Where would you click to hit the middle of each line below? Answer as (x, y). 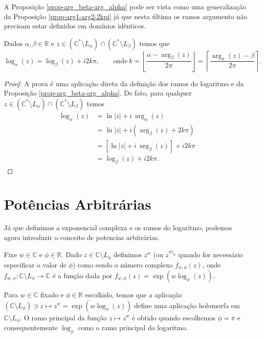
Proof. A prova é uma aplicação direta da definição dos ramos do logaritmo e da (124, 83)
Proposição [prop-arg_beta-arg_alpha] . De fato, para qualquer (98, 93)
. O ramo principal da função (63, 317)
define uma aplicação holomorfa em (187, 305)
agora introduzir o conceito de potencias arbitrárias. (82, 237)
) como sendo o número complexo (123, 264)
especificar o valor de (35, 264)
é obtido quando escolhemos (174, 317)
